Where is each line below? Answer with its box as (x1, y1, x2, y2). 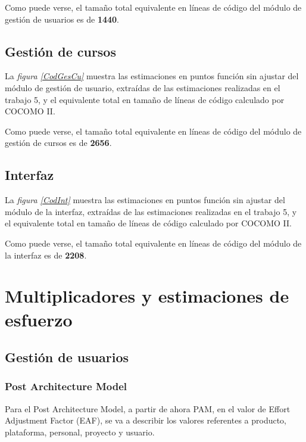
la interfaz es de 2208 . (5, 248, 87, 261)
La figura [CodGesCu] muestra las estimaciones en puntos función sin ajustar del (5, 70, 299, 82)
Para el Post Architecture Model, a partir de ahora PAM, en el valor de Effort (5, 402, 291, 415)
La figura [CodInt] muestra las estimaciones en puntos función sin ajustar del (5, 194, 285, 206)
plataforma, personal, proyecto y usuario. (5, 425, 155, 438)
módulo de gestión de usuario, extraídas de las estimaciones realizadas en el (5, 81, 280, 94)
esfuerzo (5, 307, 73, 331)
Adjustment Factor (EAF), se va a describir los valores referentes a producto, (5, 414, 287, 427)
